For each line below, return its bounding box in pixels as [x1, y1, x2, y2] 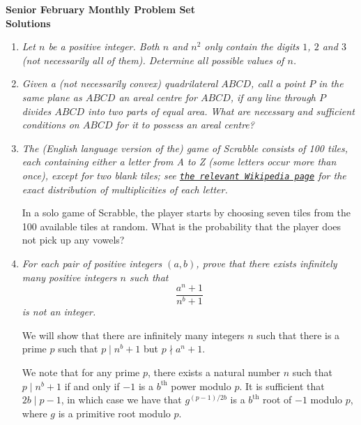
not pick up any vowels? [22, 232, 125, 247]
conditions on [22, 117, 79, 132]
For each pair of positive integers [22, 255, 162, 270]
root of [263, 392, 292, 407]
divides [22, 103, 52, 118]
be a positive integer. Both [48, 39, 160, 54]
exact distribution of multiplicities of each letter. [22, 181, 228, 196]
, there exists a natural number [147, 365, 281, 380]
